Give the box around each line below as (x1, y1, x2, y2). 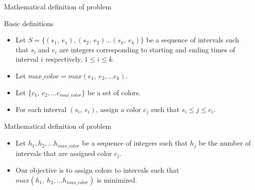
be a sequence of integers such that (82, 138, 188, 148)
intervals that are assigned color (15, 148, 112, 158)
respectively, (45, 54, 83, 64)
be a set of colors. (87, 87, 141, 97)
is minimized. (97, 174, 137, 185)
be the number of (198, 138, 251, 148)
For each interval (15, 104, 67, 114)
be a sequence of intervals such (146, 35, 239, 45)
